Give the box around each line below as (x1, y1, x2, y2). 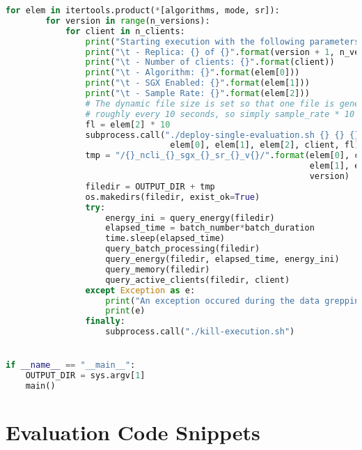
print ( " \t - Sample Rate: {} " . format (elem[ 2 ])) (85, 88, 310, 98)
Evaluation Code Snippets (6, 418, 260, 447)
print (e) (105, 306, 145, 316)
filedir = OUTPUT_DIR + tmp (85, 181, 215, 192)
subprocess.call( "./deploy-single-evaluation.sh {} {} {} (85, 130, 360, 140)
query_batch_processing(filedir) (105, 244, 260, 254)
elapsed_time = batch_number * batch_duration (105, 223, 315, 233)
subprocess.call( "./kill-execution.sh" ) (105, 327, 295, 337)
